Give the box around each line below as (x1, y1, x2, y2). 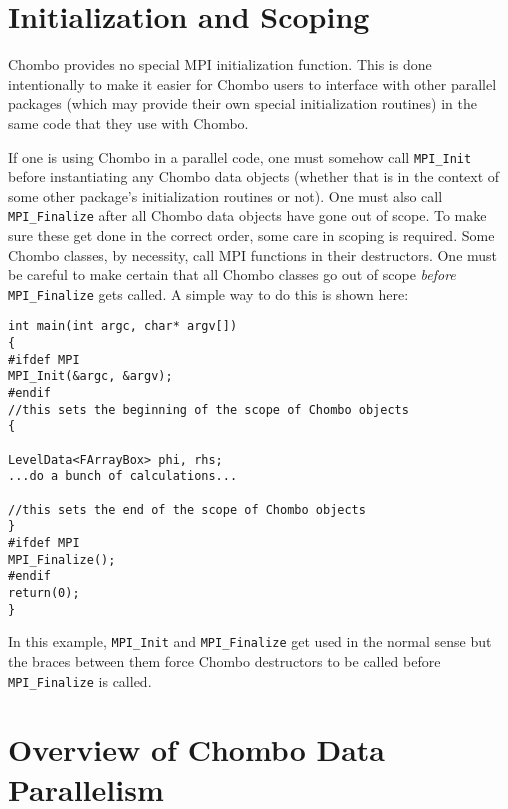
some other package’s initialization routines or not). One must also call (8, 185, 443, 206)
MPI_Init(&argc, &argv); (8, 369, 173, 384)
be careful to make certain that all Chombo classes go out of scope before (8, 264, 456, 285)
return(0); (8, 585, 80, 600)
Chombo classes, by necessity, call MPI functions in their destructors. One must (8, 244, 498, 265)
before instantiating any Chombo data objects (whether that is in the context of (8, 166, 500, 187)
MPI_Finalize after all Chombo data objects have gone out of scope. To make (8, 205, 487, 226)
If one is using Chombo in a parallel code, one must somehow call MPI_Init (8, 146, 472, 167)
